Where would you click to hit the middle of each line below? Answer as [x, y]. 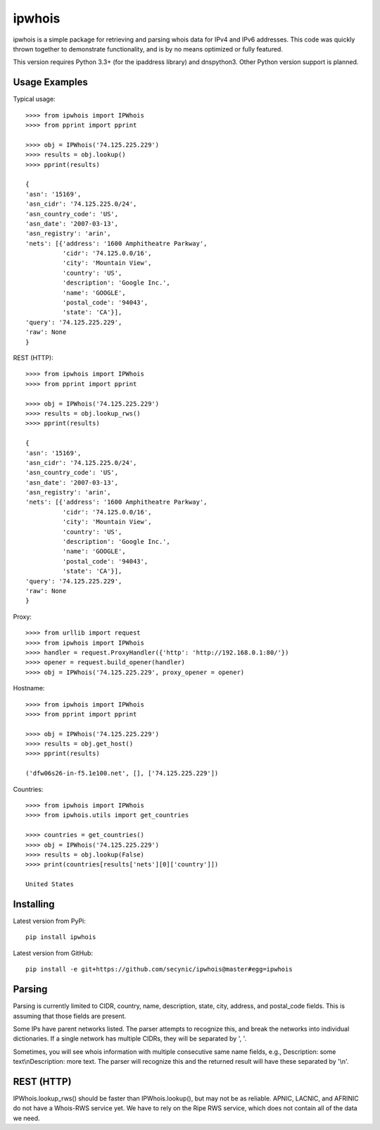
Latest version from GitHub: [53, 953]
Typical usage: [34, 99]
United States [50, 884]
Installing [34, 904]
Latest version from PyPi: [49, 921]
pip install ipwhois [61, 937]
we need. [26, 1118]
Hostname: [29, 688]
